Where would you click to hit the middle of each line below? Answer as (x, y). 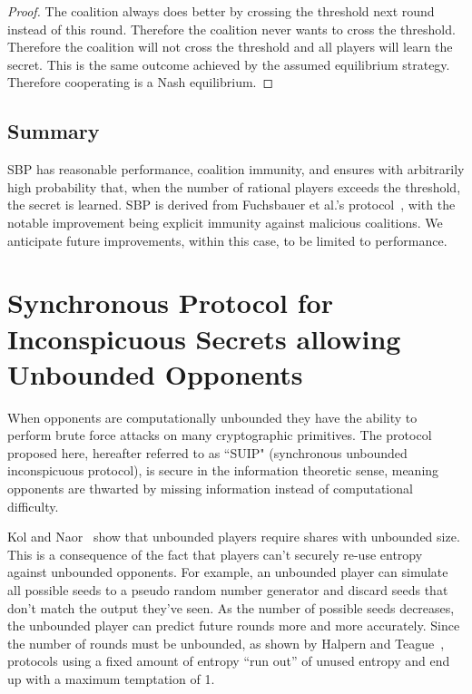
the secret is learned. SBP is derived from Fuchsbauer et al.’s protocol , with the (231, 205)
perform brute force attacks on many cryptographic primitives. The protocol (220, 435)
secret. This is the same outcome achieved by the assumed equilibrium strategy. (229, 64)
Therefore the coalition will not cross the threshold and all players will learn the (230, 47)
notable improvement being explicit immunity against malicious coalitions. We (225, 222)
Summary (54, 131)
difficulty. (33, 506)
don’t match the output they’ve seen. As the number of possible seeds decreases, (231, 607)
